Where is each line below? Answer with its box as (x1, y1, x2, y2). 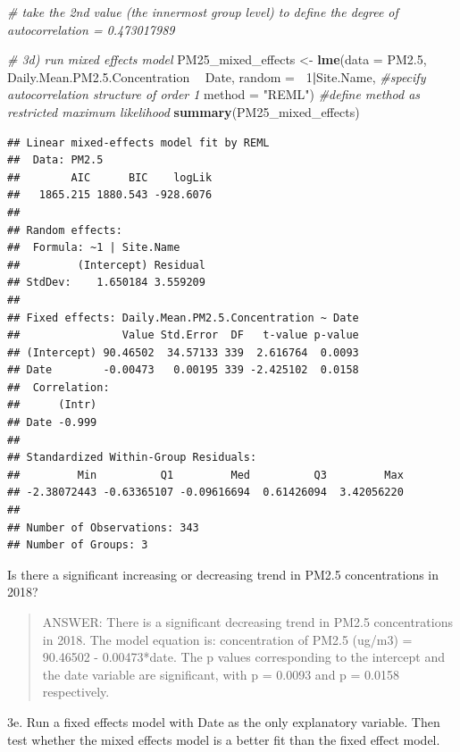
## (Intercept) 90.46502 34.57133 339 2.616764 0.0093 (7, 346, 359, 359)
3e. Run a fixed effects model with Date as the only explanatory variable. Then (7, 712, 440, 731)
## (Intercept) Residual (7, 258, 205, 272)
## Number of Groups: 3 (7, 539, 148, 552)
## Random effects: (7, 223, 122, 237)
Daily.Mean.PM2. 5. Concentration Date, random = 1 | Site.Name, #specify (7, 67, 426, 86)
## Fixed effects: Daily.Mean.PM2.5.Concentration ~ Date (7, 311, 359, 324)
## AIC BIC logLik (7, 171, 213, 184)
